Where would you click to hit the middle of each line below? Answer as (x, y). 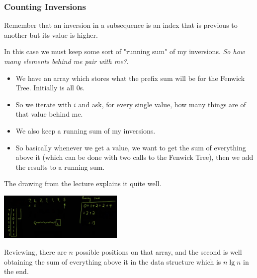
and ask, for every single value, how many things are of (162, 104)
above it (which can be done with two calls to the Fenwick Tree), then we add (134, 157)
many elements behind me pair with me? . (66, 61)
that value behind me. (49, 114)
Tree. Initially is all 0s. (50, 88)
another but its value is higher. (51, 35)
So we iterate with (43, 104)
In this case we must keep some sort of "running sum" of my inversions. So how (125, 51)
